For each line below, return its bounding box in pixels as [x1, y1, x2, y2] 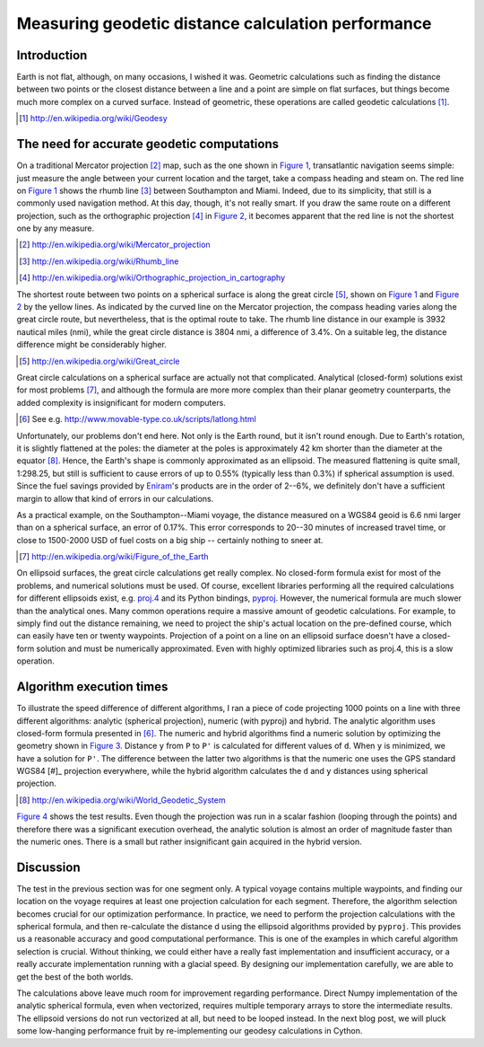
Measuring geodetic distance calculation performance [16, 13, 432, 33]
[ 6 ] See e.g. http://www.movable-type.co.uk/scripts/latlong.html [19, 414, 257, 425]
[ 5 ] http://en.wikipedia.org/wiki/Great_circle [19, 356, 180, 366]
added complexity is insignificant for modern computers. [16, 397, 226, 408]
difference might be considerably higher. [16, 339, 168, 350]
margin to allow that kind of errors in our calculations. [16, 493, 214, 504]
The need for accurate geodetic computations [16, 136, 280, 152]
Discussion [16, 859, 81, 875]
